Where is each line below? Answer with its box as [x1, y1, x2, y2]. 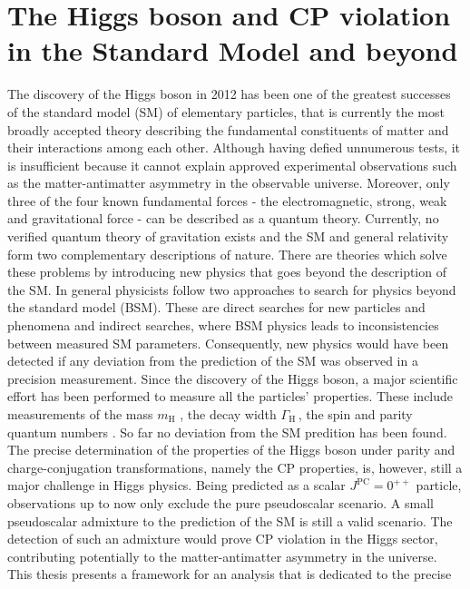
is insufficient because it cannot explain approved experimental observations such [7, 155, 457, 174]
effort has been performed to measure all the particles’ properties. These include [7, 387, 454, 406]
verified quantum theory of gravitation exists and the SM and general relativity [7, 227, 449, 246]
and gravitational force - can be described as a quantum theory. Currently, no [7, 209, 439, 228]
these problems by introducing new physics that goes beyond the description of [7, 262, 446, 281]
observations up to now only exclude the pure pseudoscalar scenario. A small [7, 493, 434, 512]
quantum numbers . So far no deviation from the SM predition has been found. [7, 422, 447, 441]
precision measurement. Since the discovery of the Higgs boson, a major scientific [7, 368, 458, 388]
